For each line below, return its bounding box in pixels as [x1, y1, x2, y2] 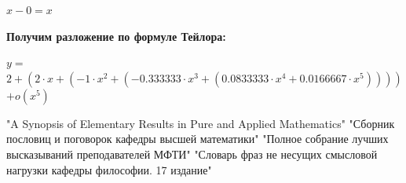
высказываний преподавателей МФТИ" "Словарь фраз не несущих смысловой [6, 145, 378, 162]
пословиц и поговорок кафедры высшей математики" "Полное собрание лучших [6, 130, 389, 147]
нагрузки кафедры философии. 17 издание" [6, 161, 212, 178]
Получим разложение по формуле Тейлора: [6, 27, 226, 44]
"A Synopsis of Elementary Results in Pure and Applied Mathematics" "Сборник [6, 115, 395, 131]
